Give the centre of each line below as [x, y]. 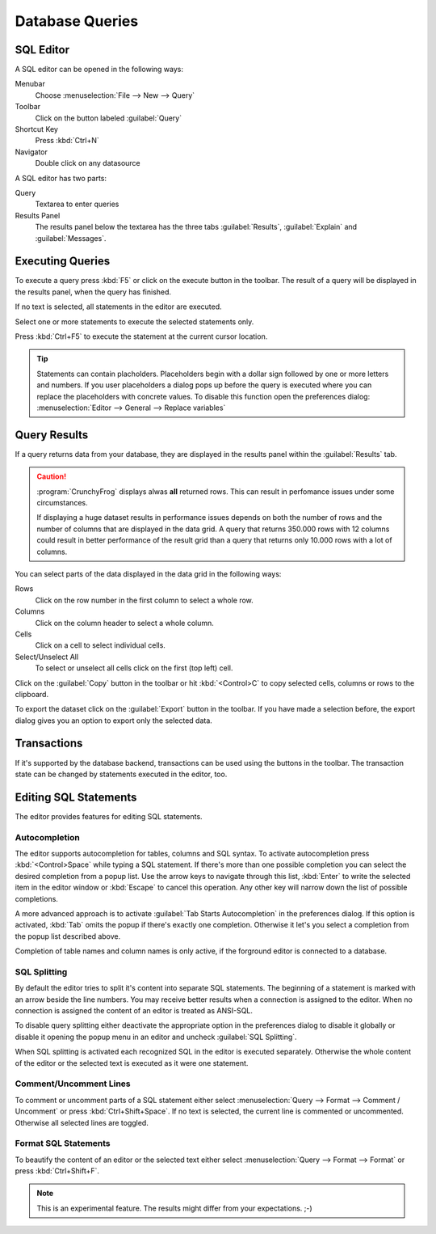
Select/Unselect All [47, 657]
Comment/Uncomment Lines [73, 1084]
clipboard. [31, 694]
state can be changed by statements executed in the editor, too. [121, 774]
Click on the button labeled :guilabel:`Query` [108, 118]
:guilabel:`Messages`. [71, 238]
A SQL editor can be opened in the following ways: [99, 70]
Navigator [31, 152]
